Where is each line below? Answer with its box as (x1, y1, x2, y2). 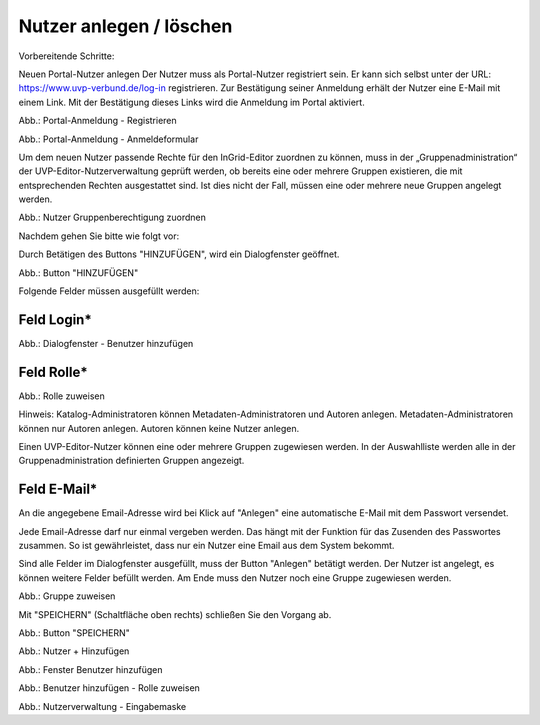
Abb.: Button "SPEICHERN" (18, 627, 130, 639)
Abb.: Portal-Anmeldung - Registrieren (18, 115, 177, 127)
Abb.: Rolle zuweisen (18, 390, 105, 402)
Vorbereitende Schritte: (18, 50, 115, 62)
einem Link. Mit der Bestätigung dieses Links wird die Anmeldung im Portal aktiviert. (18, 96, 365, 108)
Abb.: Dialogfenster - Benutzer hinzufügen (18, 337, 194, 349)
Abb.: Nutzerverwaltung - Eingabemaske (18, 700, 187, 712)
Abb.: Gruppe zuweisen (18, 590, 116, 602)
